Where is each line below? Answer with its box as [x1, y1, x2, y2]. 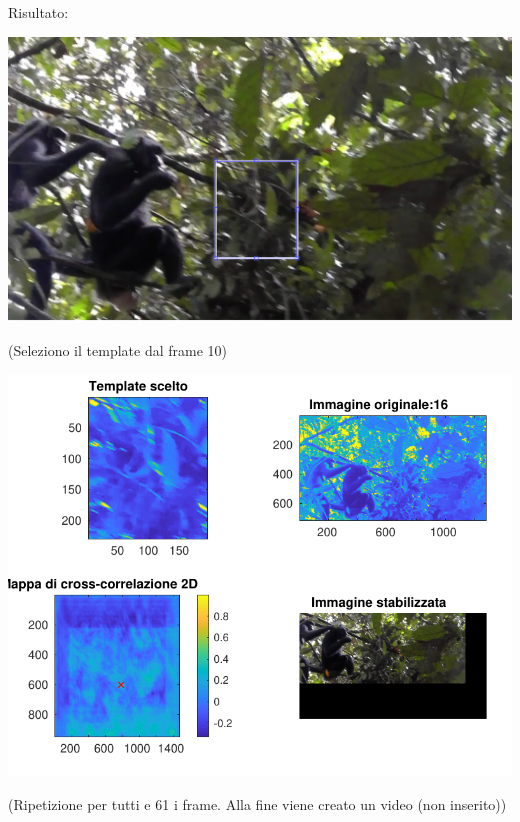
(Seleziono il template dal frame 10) [8, 339, 227, 360]
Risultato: [8, 2, 69, 22]
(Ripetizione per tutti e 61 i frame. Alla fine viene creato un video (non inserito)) [8, 794, 507, 815]
